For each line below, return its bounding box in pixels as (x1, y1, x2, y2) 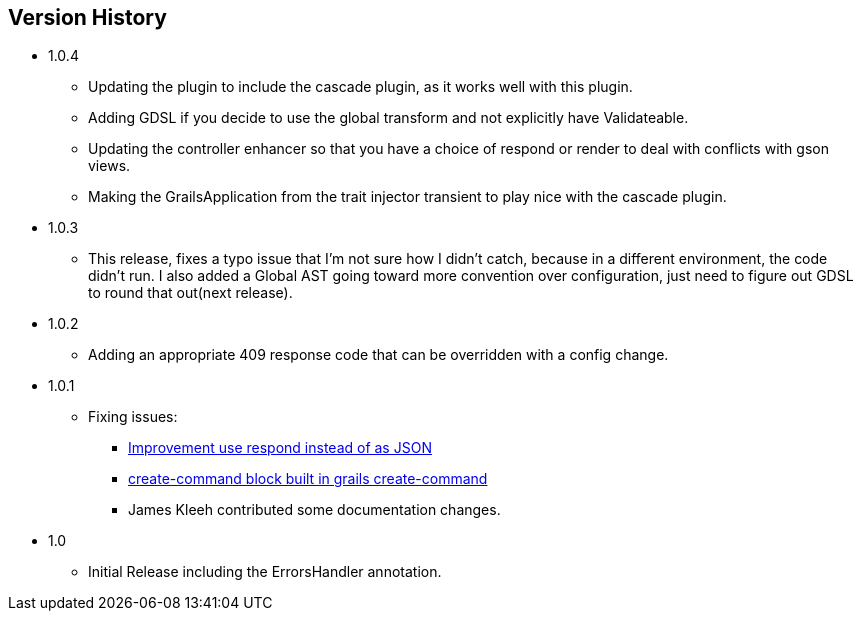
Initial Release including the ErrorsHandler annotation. (88, 563, 442, 581)
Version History (8, 5, 167, 30)
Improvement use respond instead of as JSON (128, 439, 432, 457)
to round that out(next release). (88, 284, 293, 302)
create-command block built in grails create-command (128, 470, 488, 488)
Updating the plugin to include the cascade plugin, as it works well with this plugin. (88, 78, 633, 96)
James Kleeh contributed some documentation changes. (128, 501, 501, 519)
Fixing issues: (88, 408, 178, 426)
